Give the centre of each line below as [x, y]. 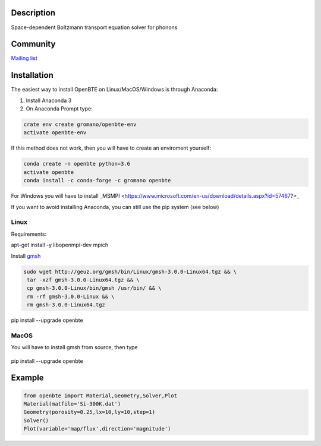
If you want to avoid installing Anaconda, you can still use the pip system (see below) [115, 207]
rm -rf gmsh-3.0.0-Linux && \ [71, 296]
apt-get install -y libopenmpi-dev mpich [60, 245]
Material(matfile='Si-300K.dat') [72, 404]
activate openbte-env [55, 133]
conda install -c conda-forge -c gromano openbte [97, 181]
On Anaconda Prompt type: [59, 109]
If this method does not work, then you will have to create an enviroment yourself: [111, 148]
